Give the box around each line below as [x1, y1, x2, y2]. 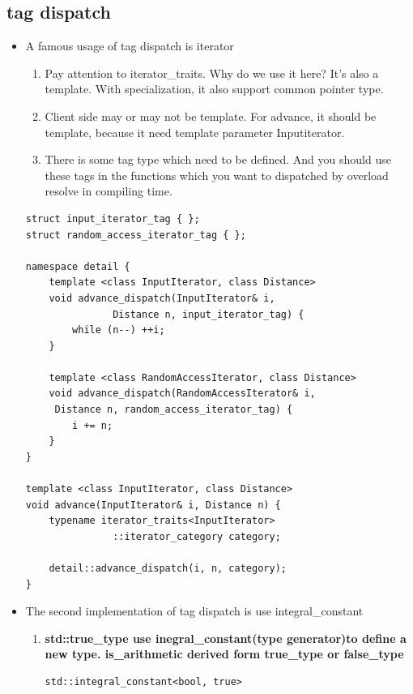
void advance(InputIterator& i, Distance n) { [25, 499, 281, 511]
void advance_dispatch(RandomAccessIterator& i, [49, 388, 316, 400]
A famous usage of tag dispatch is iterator [25, 37, 234, 54]
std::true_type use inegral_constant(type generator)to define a [45, 629, 407, 646]
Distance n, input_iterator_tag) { [113, 308, 304, 320]
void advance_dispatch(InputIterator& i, [49, 292, 275, 304]
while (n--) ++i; [72, 324, 165, 336]
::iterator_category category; [113, 530, 281, 542]
